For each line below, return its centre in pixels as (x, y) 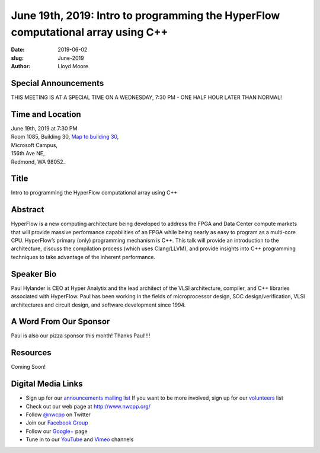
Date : (18, 50)
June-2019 (71, 58)
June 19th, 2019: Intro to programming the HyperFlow (145, 15)
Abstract (28, 210)
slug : (17, 58)
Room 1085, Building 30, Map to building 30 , (65, 137)
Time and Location (46, 114)
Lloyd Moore (73, 66)
